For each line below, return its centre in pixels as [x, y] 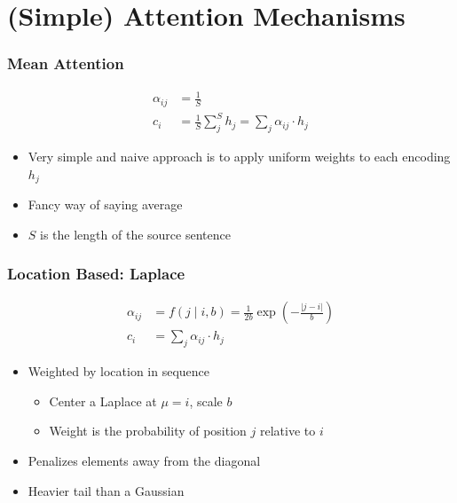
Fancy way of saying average [105, 204]
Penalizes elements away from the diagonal [144, 461]
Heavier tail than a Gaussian [106, 490]
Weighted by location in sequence [119, 371]
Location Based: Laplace [96, 274]
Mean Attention [66, 63]
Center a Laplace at [103, 401]
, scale [206, 401]
